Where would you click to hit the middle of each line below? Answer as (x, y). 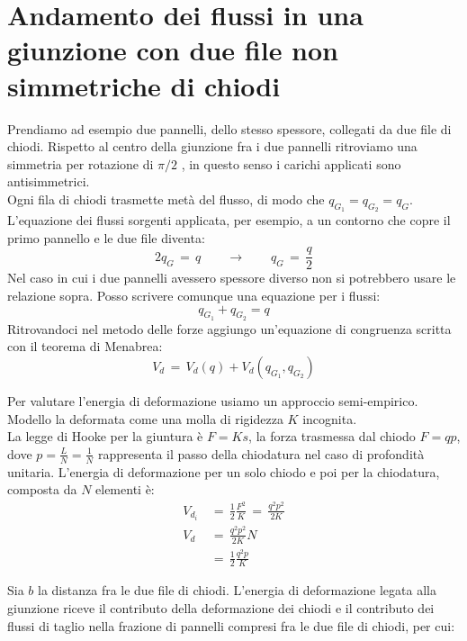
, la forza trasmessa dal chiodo (332, 436)
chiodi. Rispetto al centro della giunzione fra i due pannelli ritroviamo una (212, 146)
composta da (42, 489)
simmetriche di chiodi (144, 85)
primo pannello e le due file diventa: (106, 237)
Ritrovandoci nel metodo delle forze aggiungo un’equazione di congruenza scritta (229, 328)
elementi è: (125, 489)
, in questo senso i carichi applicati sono (291, 163)
